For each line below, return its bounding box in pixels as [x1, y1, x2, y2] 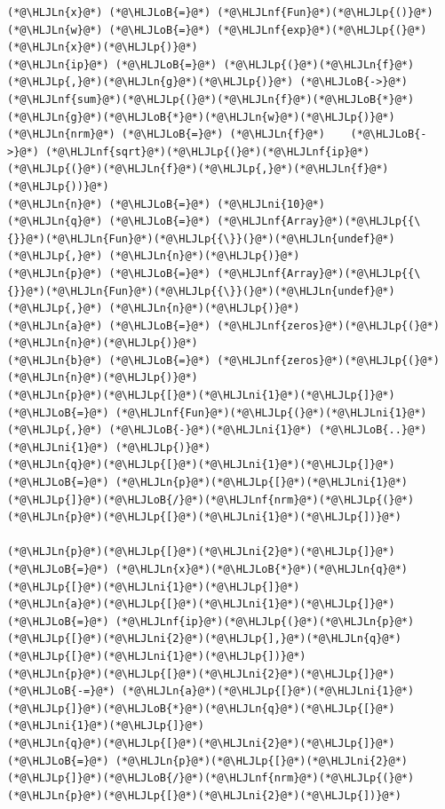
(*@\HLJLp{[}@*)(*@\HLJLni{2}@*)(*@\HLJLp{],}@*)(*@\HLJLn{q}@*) [7, 632, 401, 646]
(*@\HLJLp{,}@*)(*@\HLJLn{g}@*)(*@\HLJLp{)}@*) [7, 75, 294, 89]
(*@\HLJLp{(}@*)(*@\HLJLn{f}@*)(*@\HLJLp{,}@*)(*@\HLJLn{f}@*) [7, 163, 389, 176]
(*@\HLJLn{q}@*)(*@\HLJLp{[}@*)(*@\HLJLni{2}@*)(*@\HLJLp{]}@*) [7, 736, 395, 750]
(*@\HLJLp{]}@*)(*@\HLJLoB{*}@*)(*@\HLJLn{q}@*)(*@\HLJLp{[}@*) [7, 702, 395, 715]
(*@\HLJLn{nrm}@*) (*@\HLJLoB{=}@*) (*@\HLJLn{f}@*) [7, 128, 325, 141]
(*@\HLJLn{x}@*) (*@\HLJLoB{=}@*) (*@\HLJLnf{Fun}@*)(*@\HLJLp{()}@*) [7, 6, 433, 19]
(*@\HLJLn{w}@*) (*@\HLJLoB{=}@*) [7, 23, 211, 36]
